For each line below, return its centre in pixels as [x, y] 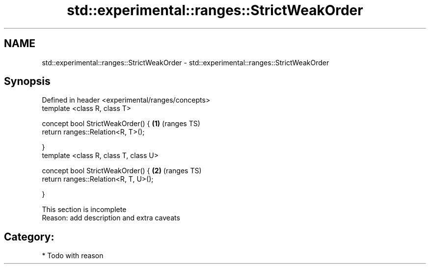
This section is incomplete [84, 210]
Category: [29, 237]
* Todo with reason [73, 256]
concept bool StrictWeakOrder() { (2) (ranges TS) [122, 171]
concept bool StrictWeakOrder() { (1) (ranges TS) [121, 124]
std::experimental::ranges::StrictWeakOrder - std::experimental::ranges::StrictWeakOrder [186, 62]
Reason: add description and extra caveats [111, 218]
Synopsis [27, 81]
